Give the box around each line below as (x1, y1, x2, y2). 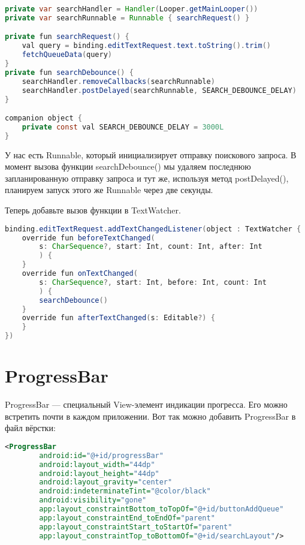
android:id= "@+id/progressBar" (39, 451, 164, 460)
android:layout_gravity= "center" (39, 478, 173, 487)
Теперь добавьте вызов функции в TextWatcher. (5, 204, 181, 216)
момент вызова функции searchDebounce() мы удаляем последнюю (5, 160, 251, 173)
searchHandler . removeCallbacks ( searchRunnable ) (22, 77, 215, 86)
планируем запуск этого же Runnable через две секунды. (5, 183, 213, 196)
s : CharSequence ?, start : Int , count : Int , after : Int (39, 242, 262, 251)
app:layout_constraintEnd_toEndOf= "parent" (39, 513, 215, 522)
